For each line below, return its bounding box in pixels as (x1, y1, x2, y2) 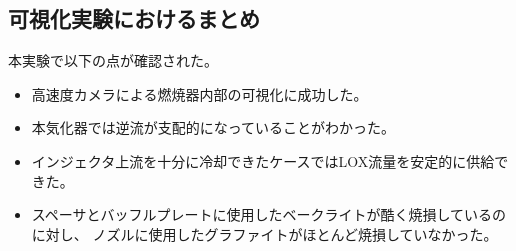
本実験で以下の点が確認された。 (8, 50, 218, 71)
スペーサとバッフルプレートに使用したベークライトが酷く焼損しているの (31, 204, 507, 225)
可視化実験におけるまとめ (8, 3, 260, 34)
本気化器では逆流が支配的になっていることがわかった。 (31, 117, 396, 138)
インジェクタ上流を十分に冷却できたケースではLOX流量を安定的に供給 (31, 150, 495, 171)
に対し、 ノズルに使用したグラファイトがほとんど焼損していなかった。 (31, 223, 498, 244)
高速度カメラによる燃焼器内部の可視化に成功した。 (31, 83, 368, 104)
